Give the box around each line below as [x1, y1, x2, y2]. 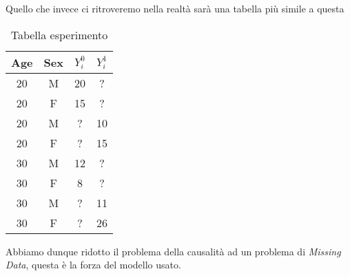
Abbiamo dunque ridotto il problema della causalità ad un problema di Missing [6, 244, 341, 258]
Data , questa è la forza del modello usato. [6, 257, 181, 272]
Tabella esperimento [10, 26, 108, 43]
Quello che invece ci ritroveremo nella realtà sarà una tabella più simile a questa [6, 1, 344, 15]
